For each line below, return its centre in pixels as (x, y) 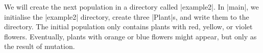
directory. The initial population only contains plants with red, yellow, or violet (128, 26)
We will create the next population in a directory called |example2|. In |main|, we (131, 7)
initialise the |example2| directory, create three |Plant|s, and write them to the (127, 16)
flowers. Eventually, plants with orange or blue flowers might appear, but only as (130, 36)
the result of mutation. (40, 46)
